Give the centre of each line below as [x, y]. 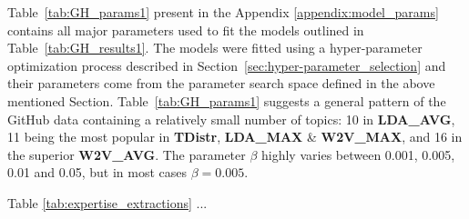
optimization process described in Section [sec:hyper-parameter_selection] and [227, 65]
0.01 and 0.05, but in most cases [97, 172]
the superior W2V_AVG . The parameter [127, 154]
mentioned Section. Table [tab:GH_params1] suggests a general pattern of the [227, 100]
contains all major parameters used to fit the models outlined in [186, 30]
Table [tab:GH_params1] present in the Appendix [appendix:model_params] [223, 12]
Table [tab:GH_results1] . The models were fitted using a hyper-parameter [215, 48]
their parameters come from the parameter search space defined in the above [221, 83]
